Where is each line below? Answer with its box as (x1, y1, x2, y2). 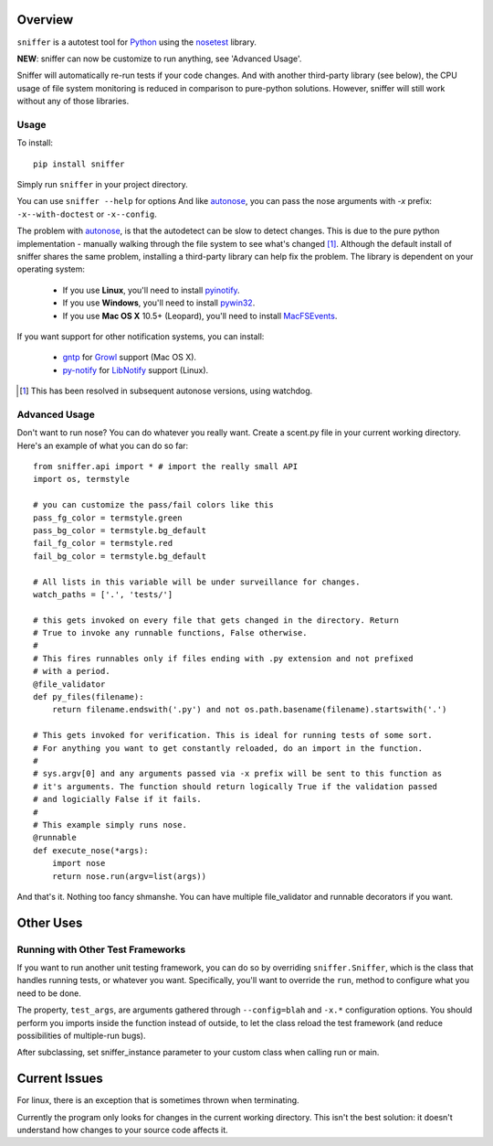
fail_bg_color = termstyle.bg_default (33, 551, 207, 562)
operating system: (16, 263, 86, 274)
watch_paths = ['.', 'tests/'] (33, 589, 173, 599)
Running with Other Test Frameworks (16, 943, 186, 956)
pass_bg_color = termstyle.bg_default (33, 525, 207, 535)
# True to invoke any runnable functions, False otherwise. (33, 627, 308, 638)
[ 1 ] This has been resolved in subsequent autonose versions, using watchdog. (19, 385, 313, 397)
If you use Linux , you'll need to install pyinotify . (62, 284, 241, 295)
